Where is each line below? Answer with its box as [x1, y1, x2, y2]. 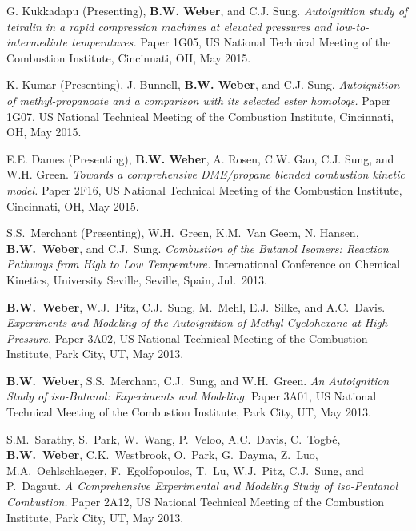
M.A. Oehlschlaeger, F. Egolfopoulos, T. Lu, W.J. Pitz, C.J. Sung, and [6, 461, 364, 478]
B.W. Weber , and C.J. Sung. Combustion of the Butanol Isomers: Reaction [6, 239, 389, 256]
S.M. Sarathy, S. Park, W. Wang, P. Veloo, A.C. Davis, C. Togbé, [6, 430, 341, 447]
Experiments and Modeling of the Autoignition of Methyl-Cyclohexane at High [6, 314, 388, 331]
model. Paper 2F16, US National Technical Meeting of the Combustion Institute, [6, 181, 402, 198]
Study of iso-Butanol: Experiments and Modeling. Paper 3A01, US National [6, 388, 377, 404]
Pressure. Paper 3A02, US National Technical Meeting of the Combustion [6, 329, 368, 346]
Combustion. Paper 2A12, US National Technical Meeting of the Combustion [6, 493, 385, 510]
